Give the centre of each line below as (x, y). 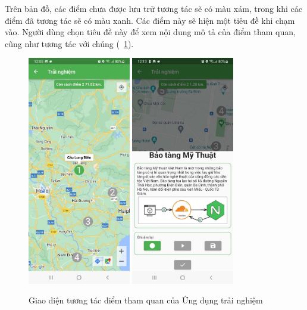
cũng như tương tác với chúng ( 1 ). (69, 43)
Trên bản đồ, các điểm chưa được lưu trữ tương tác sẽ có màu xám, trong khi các (153, 8)
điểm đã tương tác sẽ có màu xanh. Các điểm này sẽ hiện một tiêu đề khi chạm (150, 20)
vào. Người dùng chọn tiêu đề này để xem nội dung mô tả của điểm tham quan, (150, 32)
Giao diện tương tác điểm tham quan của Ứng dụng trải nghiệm (146, 300)
